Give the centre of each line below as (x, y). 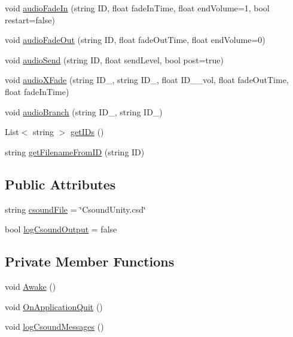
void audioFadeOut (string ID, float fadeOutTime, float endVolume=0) (135, 40)
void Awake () (30, 286)
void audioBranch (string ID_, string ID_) (84, 111)
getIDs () (87, 132)
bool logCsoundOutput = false (61, 229)
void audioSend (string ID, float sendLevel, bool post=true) (114, 59)
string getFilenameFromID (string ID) (75, 151)
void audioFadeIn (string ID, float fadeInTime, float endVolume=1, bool (137, 8)
